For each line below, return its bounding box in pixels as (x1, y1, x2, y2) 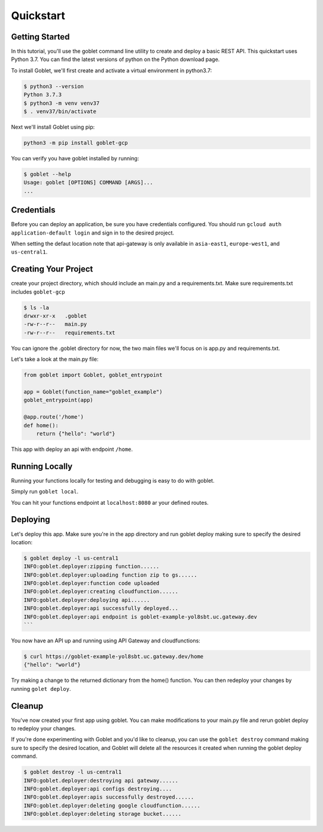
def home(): (23, 422, 59, 429)
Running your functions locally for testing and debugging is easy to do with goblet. (11, 477, 215, 484)
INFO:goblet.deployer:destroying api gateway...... (23, 777, 179, 784)
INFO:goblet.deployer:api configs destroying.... (23, 785, 172, 792)
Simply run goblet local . (11, 488, 79, 495)
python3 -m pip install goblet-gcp (23, 139, 128, 146)
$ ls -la (23, 304, 50, 311)
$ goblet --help (23, 170, 72, 178)
